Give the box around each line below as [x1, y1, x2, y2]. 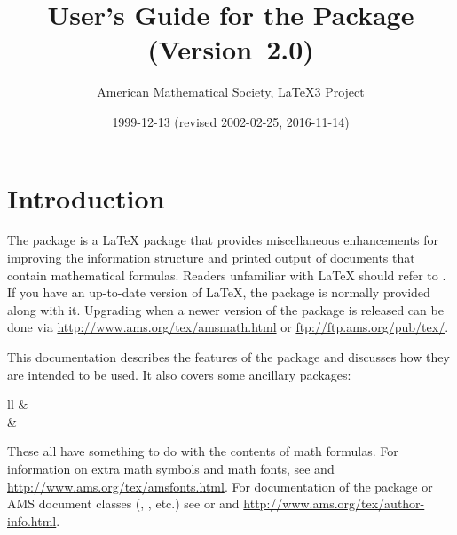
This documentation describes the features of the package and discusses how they [7, 348, 450, 366]
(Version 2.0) [147, 31, 314, 67]
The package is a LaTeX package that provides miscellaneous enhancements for [7, 231, 438, 249]
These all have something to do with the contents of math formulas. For [7, 442, 398, 460]
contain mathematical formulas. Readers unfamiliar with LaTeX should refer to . [7, 265, 446, 284]
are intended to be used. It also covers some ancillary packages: [7, 365, 351, 383]
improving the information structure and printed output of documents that [7, 248, 415, 267]
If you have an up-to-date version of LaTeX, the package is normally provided [7, 283, 430, 302]
